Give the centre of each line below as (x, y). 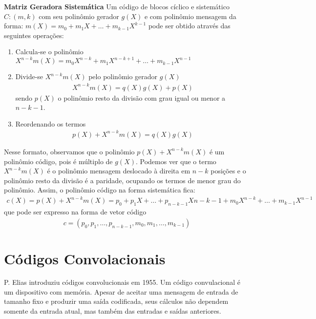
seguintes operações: (34, 35)
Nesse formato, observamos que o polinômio (69, 151)
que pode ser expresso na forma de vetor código (75, 212)
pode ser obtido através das (189, 26)
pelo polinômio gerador (123, 76)
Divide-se (29, 76)
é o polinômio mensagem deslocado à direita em (119, 171)
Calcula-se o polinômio (49, 52)
